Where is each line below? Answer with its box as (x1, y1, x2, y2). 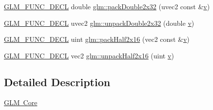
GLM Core (4, 97, 38, 107)
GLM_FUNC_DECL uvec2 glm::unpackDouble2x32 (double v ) (4, 18, 194, 28)
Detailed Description (4, 74, 111, 89)
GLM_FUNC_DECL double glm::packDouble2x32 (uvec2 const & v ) (4, 1, 210, 11)
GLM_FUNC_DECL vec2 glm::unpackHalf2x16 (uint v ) (4, 50, 174, 60)
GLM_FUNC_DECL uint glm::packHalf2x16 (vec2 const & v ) (4, 34, 190, 44)
